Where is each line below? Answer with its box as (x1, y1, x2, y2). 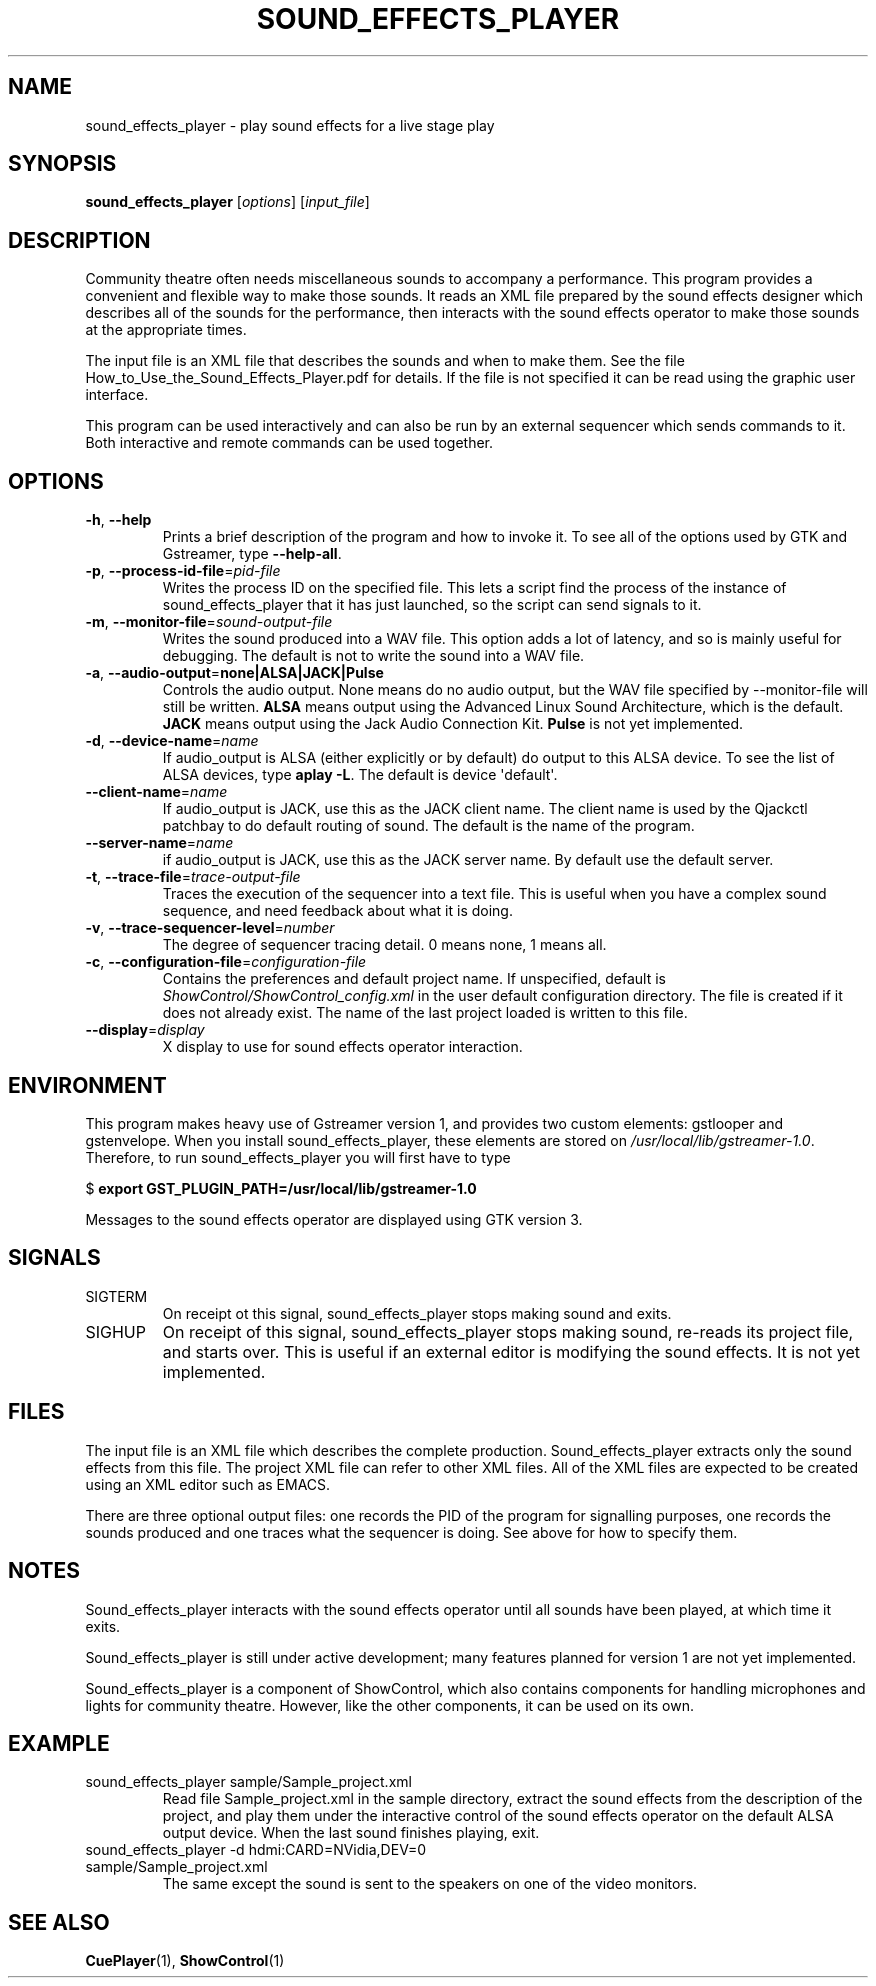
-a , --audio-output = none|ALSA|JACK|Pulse (85, 664, 384, 682)
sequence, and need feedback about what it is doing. (162, 902, 513, 920)
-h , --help (85, 511, 152, 529)
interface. (85, 386, 149, 404)
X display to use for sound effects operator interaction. (162, 1038, 523, 1056)
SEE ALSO (8, 1909, 110, 1935)
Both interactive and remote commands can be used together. (85, 434, 494, 452)
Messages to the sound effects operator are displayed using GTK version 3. (85, 1210, 583, 1228)
